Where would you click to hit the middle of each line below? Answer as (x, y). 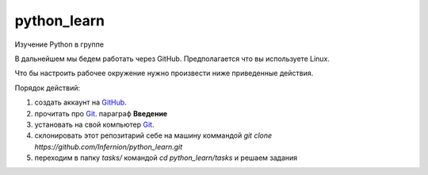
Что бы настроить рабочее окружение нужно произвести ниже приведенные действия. (164, 73)
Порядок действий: (48, 88)
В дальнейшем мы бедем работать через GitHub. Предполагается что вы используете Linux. (172, 59)
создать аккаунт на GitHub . (80, 102)
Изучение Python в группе (59, 44)
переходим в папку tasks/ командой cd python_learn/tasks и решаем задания (166, 158)
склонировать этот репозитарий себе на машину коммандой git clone (153, 135)
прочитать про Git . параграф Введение (101, 113)
